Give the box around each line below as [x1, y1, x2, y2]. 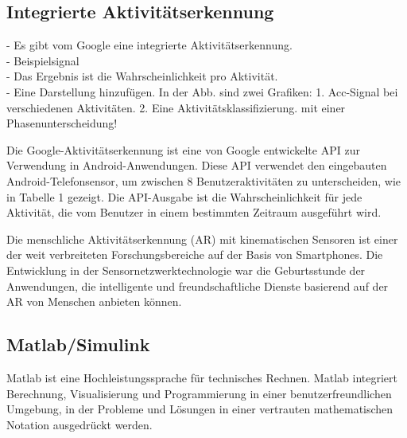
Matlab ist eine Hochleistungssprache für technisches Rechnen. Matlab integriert [6, 369, 397, 385]
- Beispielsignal [6, 52, 79, 68]
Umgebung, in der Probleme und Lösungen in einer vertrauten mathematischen [6, 401, 393, 417]
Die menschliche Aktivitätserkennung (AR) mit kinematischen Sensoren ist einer [6, 230, 398, 247]
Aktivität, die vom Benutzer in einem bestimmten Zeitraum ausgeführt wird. [6, 204, 382, 221]
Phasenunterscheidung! [6, 115, 118, 131]
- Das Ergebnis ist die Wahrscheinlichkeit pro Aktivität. [6, 68, 278, 84]
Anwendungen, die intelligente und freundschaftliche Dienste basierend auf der [6, 277, 389, 294]
